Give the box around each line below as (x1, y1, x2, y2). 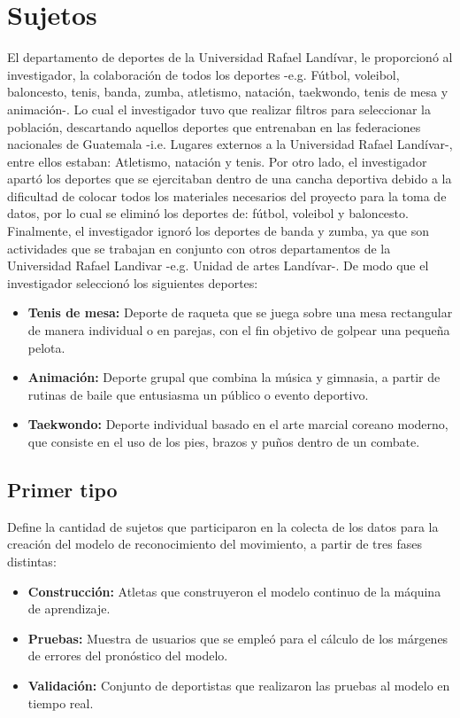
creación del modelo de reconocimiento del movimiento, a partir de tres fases (7, 535, 422, 553)
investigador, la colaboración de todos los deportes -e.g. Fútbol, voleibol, (7, 65, 400, 83)
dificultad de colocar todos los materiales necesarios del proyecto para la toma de (7, 186, 447, 205)
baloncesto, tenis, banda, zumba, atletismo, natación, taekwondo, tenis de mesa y (7, 82, 448, 101)
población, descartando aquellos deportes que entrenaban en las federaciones (7, 117, 421, 136)
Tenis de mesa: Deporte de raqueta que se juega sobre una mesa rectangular (27, 303, 453, 322)
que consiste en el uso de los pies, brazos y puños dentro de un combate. (27, 433, 420, 450)
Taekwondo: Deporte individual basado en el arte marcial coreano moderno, (27, 415, 448, 433)
